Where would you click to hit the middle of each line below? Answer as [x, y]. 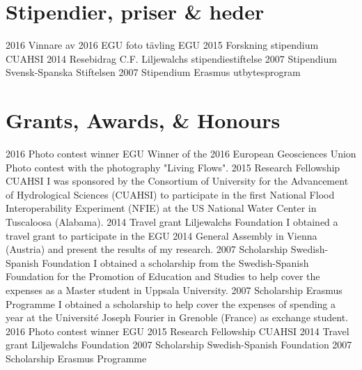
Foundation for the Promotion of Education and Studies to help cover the [163, 276]
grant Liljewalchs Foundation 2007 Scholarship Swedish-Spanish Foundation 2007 [179, 345]
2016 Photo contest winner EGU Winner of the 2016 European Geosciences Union [181, 154]
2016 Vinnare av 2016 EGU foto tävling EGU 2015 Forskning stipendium [162, 45]
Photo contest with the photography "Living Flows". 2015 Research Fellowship [173, 167]
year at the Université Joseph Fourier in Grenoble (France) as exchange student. [177, 317]
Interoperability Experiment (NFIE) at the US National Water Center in [161, 208]
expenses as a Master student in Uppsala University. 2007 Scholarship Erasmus [174, 290]
